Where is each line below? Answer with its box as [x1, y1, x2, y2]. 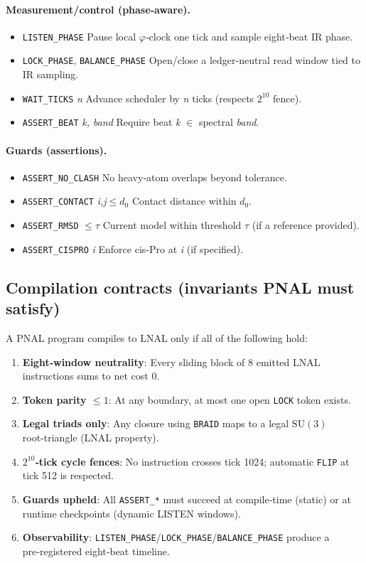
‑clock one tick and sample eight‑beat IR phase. [145, 28, 353, 43]
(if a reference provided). [252, 218, 360, 232]
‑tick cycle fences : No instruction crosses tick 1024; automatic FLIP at [35, 454, 350, 468]
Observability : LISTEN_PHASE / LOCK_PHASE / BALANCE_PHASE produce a [22, 530, 330, 545]
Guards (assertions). [6, 142, 107, 157]
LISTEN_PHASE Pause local [22, 28, 136, 43]
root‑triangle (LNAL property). [22, 430, 159, 445]
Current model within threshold [102, 218, 242, 232]
